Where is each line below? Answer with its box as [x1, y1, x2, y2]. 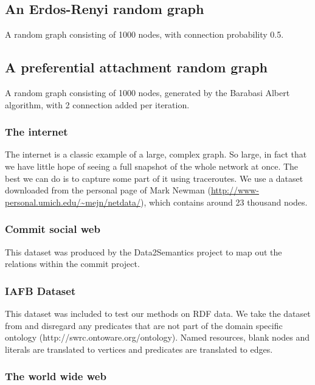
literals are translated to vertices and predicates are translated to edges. [5, 342, 273, 355]
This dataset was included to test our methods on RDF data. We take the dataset [5, 307, 311, 319]
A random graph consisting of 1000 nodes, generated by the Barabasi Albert [5, 86, 290, 99]
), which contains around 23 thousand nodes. [140, 195, 308, 208]
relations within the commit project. [5, 257, 140, 270]
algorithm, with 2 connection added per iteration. [5, 98, 190, 111]
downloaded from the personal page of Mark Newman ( [5, 184, 211, 196]
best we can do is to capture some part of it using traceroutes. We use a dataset [5, 172, 303, 184]
